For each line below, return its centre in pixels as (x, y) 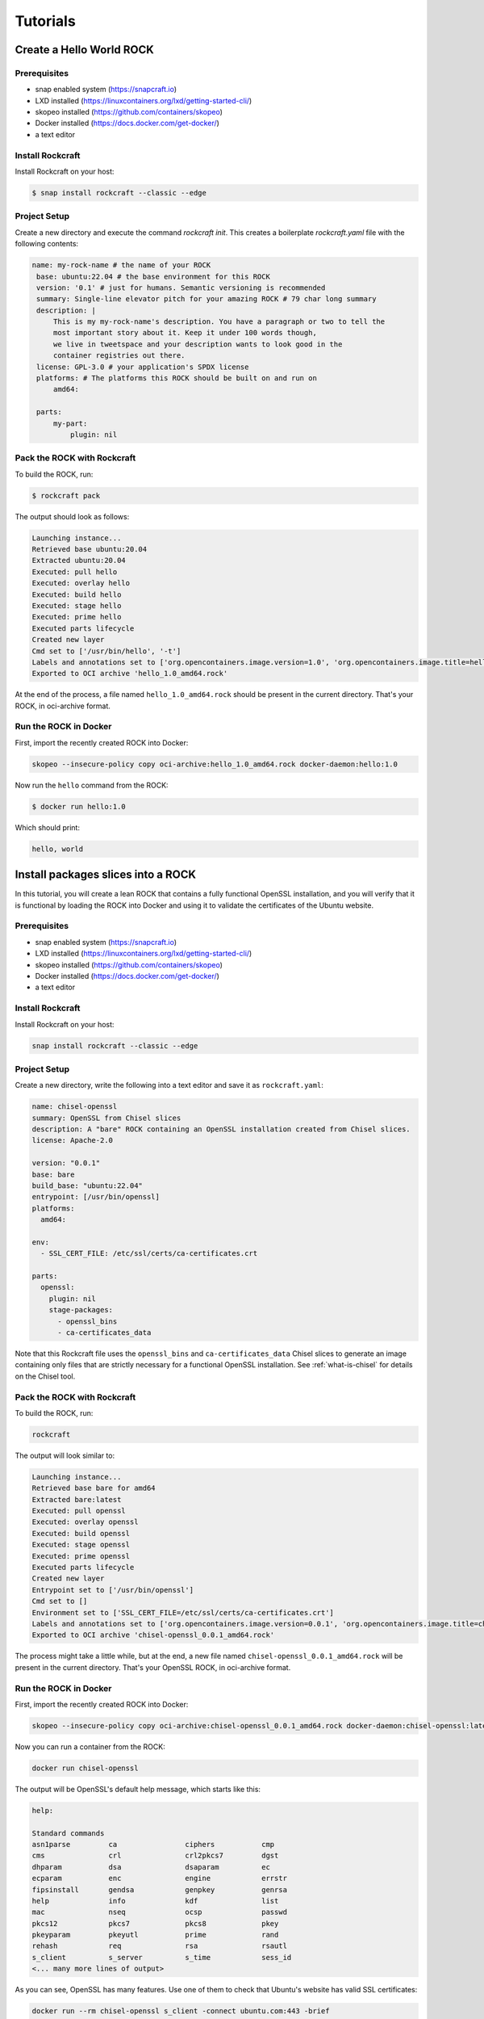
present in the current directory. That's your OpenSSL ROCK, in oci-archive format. (153, 1667)
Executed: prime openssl (81, 1556)
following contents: (47, 244)
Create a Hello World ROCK (85, 50)
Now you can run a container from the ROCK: (90, 1746)
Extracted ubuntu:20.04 (79, 560)
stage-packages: (81, 1310)
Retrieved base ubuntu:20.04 (90, 550)
